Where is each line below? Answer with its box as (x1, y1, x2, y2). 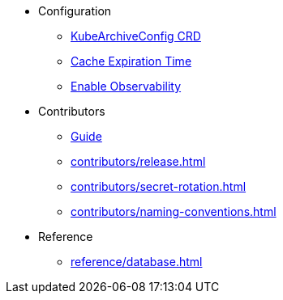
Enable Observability (71, 79, 182, 93)
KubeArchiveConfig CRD (71, 29, 201, 43)
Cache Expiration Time (71, 54, 192, 68)
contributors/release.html (71, 154, 206, 168)
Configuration (38, 4, 112, 18)
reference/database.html (71, 255, 203, 268)
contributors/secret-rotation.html (71, 180, 247, 193)
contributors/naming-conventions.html (71, 205, 277, 218)
